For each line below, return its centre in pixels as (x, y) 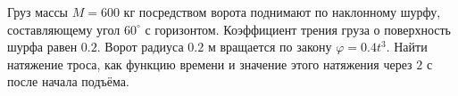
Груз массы (38, 12)
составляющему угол (64, 29)
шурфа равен (42, 47)
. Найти (407, 47)
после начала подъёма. (68, 81)
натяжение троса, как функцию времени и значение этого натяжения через (210, 64)
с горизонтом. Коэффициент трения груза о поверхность (298, 29)
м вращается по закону (270, 47)
